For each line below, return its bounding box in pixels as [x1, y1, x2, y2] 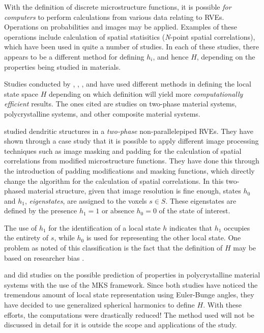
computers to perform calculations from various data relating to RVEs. [4, 11, 224, 22]
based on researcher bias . [4, 252, 84, 263]
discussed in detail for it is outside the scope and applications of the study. [4, 319, 237, 330]
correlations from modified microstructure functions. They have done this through [4, 155, 259, 166]
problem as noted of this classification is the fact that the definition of [4, 242, 223, 253]
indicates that [169, 222, 213, 233]
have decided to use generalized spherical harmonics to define [4, 299, 195, 310]
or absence [101, 205, 134, 216]
